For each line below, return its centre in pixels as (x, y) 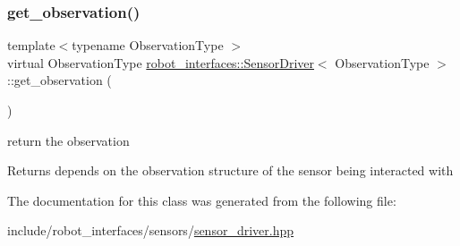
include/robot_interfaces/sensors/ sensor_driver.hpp (151, 230)
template (31, 45)
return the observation (68, 140)
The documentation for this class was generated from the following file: (202, 200)
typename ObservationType (148, 45)
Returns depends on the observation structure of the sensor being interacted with (230, 170)
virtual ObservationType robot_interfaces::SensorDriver (161, 62)
